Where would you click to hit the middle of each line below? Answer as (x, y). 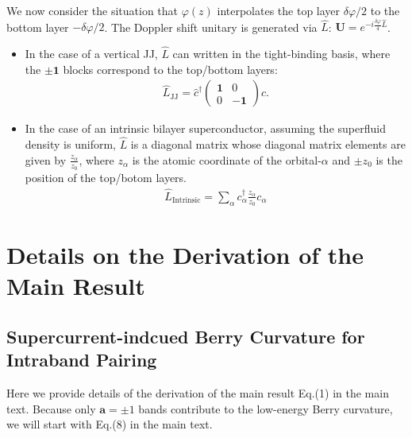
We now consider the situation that (92, 10)
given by (46, 159)
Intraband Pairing (82, 360)
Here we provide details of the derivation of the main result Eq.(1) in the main (198, 393)
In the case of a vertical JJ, (91, 54)
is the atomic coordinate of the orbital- (227, 159)
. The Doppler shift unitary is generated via (211, 27)
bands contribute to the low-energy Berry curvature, (266, 408)
